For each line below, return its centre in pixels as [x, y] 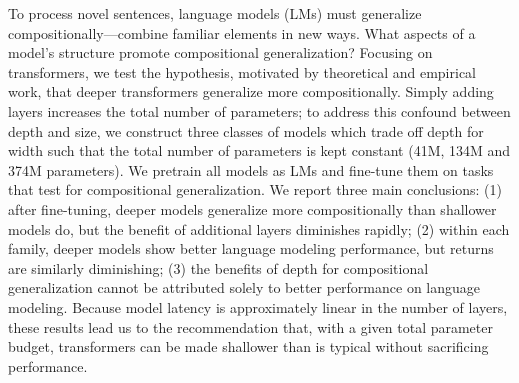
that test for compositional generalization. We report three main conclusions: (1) [255, 189]
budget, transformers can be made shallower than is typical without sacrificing [248, 346]
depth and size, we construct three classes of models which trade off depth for [246, 130]
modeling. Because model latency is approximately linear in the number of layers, [258, 306]
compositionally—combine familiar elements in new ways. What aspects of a [242, 32]
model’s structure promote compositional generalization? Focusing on [220, 52]
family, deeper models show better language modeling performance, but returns [251, 248]
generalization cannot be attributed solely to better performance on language [244, 287]
